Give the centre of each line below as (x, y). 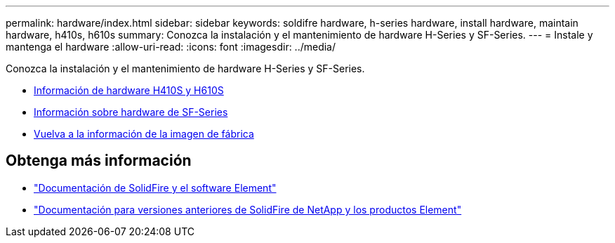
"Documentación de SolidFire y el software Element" (155, 188)
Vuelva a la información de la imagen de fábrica (144, 134)
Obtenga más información (99, 161)
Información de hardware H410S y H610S (129, 90)
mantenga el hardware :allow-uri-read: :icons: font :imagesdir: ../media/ (171, 47)
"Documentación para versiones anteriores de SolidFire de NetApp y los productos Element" (248, 209)
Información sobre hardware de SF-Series (131, 112)
